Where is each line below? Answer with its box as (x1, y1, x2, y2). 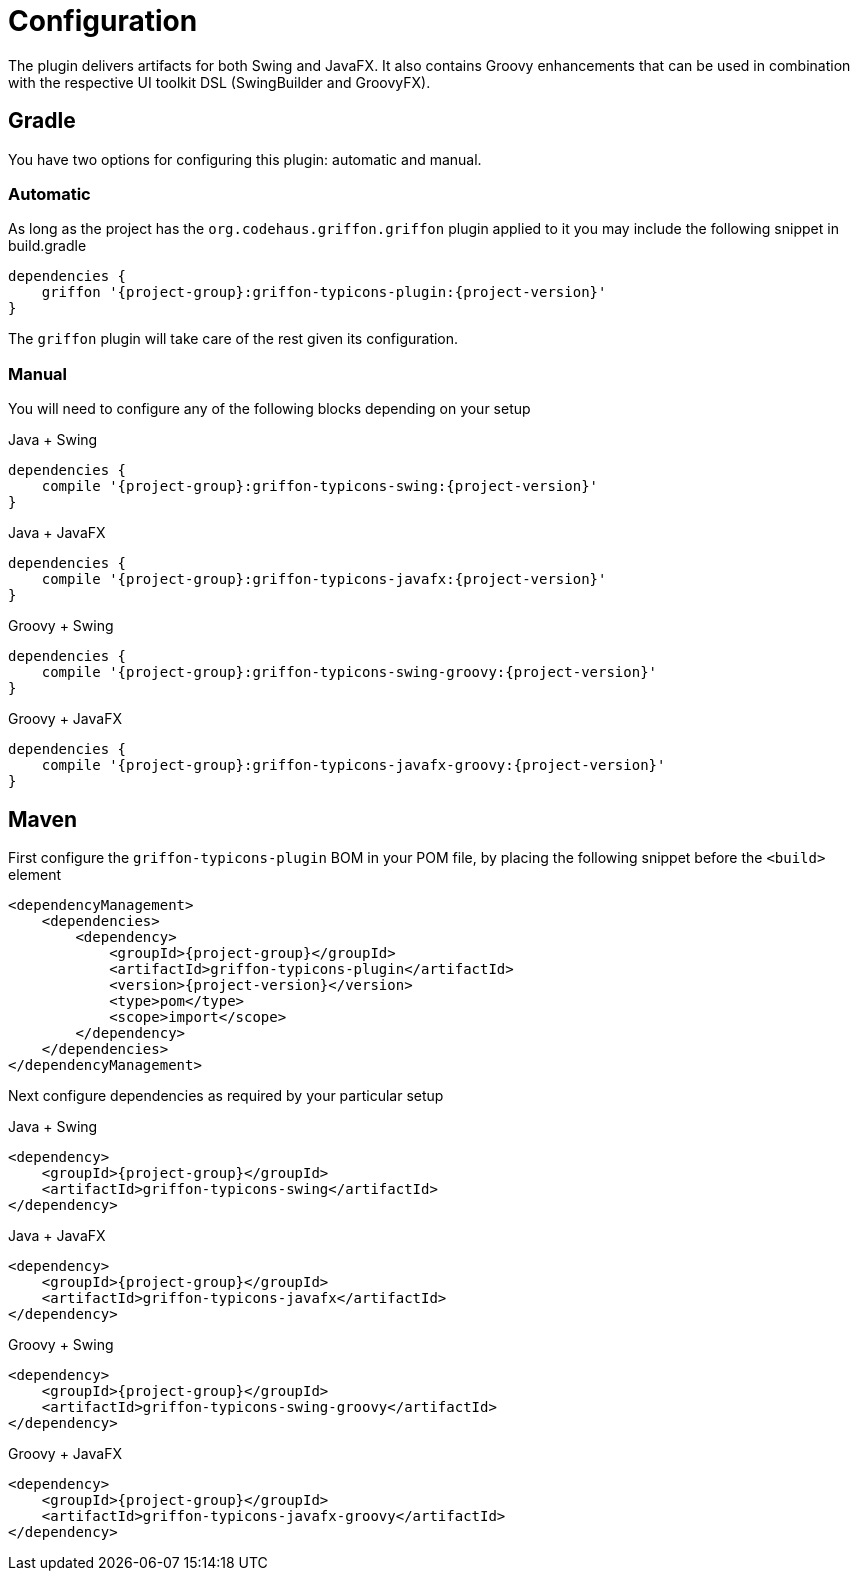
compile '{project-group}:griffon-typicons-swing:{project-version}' (41, 478, 599, 495)
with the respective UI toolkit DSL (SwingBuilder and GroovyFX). (8, 73, 431, 91)
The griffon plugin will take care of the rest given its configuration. (8, 330, 459, 348)
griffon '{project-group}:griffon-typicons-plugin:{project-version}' (41, 284, 607, 301)
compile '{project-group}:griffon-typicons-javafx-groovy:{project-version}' (41, 757, 666, 774)
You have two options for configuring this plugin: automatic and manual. (8, 150, 482, 168)
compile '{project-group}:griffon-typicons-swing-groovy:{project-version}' (41, 664, 658, 681)
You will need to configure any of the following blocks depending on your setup (8, 400, 531, 418)
